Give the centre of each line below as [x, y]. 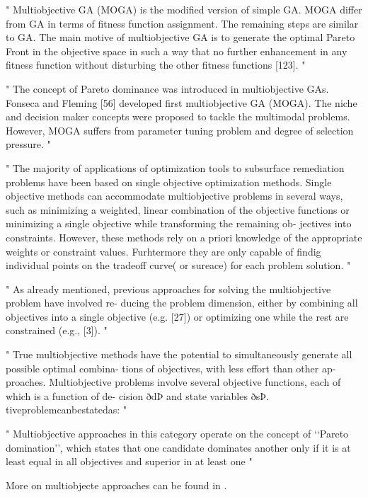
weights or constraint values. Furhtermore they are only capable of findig [163, 251]
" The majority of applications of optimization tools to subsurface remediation [175, 167]
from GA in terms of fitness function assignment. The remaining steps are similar [182, 23]
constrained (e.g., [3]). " [57, 330]
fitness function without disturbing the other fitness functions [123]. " [156, 65]
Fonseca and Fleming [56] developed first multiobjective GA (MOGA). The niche [182, 102]
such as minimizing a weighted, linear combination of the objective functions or [178, 209]
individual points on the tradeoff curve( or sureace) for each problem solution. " [178, 265]
